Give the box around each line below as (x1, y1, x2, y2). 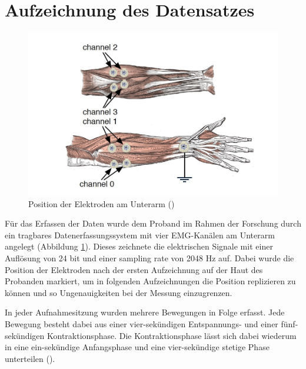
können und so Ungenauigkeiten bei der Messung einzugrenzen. (5, 286, 232, 298)
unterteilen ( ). (5, 352, 55, 364)
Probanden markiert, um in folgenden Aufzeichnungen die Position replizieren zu (5, 275, 296, 287)
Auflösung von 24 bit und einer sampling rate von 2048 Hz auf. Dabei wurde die (5, 251, 294, 264)
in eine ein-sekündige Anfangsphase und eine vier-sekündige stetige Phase (5, 341, 270, 353)
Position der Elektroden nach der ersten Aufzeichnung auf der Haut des (5, 263, 263, 275)
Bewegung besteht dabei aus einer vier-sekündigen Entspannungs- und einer (5, 317, 278, 330)
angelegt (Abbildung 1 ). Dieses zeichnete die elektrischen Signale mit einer (5, 240, 273, 252)
